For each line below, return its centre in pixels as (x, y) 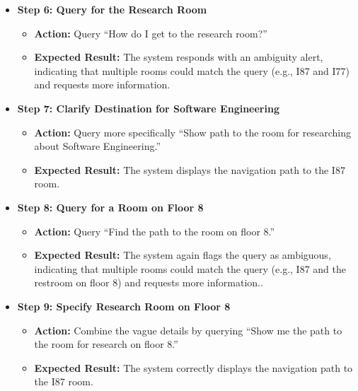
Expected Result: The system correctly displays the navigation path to (194, 367)
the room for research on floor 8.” (106, 344)
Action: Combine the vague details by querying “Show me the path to (188, 330)
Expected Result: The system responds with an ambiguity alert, (179, 57)
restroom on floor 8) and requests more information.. (149, 282)
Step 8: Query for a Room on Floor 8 (110, 207)
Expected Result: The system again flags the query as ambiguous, (183, 255)
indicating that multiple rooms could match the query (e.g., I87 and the (190, 268)
